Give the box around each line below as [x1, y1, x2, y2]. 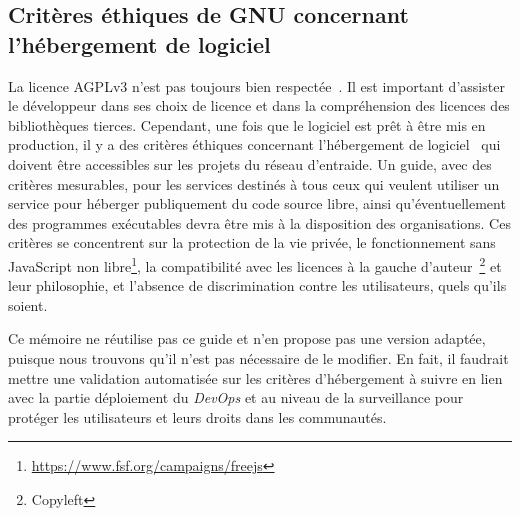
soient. [8, 294, 48, 315]
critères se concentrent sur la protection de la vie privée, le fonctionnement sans [8, 232, 496, 253]
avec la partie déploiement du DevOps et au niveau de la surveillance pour [8, 387, 464, 408]
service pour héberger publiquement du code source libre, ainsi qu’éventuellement [8, 193, 506, 214]
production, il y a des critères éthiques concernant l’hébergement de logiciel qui [8, 134, 501, 155]
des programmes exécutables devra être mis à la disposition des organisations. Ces [8, 212, 511, 233]
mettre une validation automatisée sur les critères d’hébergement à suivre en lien [8, 367, 503, 388]
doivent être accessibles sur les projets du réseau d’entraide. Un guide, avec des [8, 153, 492, 174]
